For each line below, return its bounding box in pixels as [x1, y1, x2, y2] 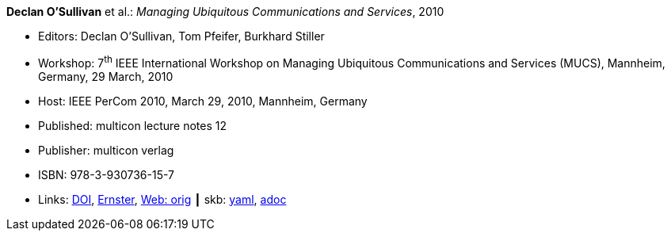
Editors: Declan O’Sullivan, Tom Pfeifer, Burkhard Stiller [38, 29, 325, 43]
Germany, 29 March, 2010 [38, 69, 173, 83]
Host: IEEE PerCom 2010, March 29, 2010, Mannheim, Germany [38, 94, 368, 108]
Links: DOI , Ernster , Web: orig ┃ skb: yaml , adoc [38, 192, 287, 206]
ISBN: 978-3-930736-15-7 [38, 167, 174, 182]
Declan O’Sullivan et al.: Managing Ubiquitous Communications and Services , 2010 [6, 5, 444, 18]
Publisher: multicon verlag [38, 143, 174, 157]
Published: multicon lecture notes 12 [38, 118, 227, 132]
